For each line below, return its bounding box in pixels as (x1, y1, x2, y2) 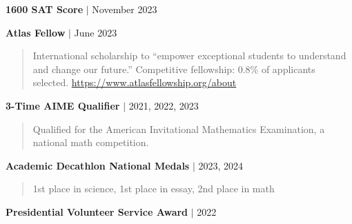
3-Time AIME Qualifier (6, 98, 120, 112)
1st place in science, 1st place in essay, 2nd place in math (32, 181, 275, 196)
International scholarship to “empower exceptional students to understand (32, 48, 346, 63)
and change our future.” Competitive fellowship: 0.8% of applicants (32, 61, 315, 76)
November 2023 (92, 2, 157, 16)
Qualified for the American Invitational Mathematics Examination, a (32, 121, 325, 136)
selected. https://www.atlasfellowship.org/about (32, 75, 237, 90)
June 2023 (74, 25, 117, 39)
